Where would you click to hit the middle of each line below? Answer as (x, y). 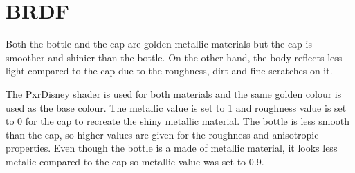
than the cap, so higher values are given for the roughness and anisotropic (162, 134)
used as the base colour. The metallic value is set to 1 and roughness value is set (176, 107)
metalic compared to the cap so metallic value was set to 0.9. (135, 161)
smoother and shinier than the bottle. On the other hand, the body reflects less (174, 57)
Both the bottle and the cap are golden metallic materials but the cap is (159, 44)
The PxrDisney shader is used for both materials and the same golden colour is (174, 93)
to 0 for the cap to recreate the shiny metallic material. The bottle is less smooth (178, 121)
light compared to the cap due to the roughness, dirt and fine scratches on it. (169, 71)
